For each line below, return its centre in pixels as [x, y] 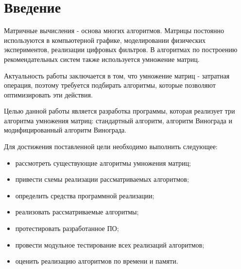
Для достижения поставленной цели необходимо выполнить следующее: [111, 146]
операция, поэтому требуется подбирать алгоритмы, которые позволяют [110, 85]
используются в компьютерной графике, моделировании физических [105, 40]
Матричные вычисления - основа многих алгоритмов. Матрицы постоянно [114, 30]
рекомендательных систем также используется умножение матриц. [102, 59]
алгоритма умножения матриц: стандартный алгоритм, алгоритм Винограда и [118, 120]
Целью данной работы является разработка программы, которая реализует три [120, 111]
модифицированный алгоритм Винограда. [65, 130]
